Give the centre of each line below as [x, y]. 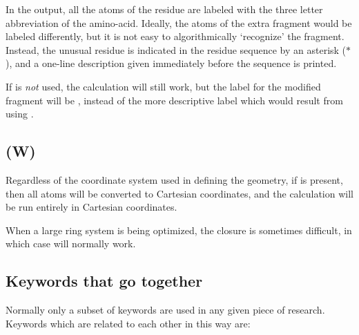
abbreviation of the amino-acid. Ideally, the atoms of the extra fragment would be [179, 22]
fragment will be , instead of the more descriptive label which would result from [174, 100]
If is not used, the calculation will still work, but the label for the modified [163, 86]
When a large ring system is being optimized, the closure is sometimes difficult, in [179, 230]
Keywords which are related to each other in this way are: [128, 323]
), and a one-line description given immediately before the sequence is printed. [171, 63]
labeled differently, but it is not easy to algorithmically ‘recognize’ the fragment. [175, 36]
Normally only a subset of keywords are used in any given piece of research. [165, 310]
